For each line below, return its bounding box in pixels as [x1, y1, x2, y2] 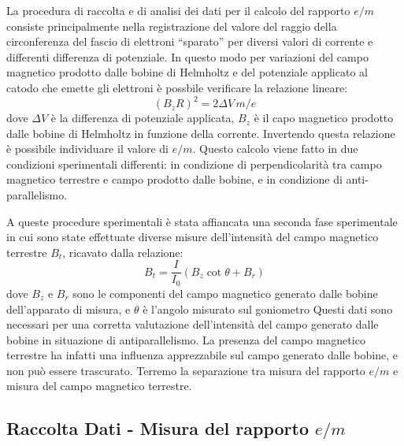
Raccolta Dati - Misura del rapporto [6, 416, 309, 440]
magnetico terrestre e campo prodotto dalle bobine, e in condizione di [6, 171, 343, 188]
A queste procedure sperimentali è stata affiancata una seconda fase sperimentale [6, 213, 398, 229]
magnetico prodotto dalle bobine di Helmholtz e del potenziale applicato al [6, 64, 368, 80]
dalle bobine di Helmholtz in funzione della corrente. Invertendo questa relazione [6, 125, 395, 141]
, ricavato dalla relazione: [62, 243, 183, 260]
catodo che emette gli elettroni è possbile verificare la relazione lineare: [6, 79, 348, 95]
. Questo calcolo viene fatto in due [192, 140, 358, 157]
